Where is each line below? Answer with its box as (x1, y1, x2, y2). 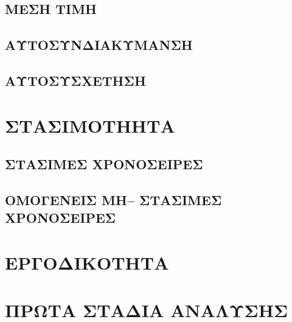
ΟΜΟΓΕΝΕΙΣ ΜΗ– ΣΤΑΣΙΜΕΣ (5, 190, 222, 209)
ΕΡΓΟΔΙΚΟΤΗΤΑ (5, 250, 169, 275)
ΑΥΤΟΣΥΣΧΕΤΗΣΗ (5, 71, 146, 89)
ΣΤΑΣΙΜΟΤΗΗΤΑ (5, 113, 175, 138)
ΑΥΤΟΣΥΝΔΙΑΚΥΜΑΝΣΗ (5, 35, 193, 54)
